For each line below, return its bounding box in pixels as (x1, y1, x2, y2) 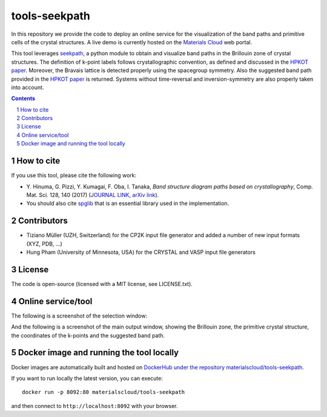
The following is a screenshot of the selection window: (11, 312, 148, 319)
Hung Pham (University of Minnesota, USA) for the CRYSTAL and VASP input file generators (26, 249, 256, 256)
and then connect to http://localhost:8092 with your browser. (11, 402, 178, 409)
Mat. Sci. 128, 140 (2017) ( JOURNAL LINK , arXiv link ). (26, 191, 159, 198)
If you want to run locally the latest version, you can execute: (11, 375, 163, 382)
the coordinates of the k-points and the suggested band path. (11, 332, 165, 339)
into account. (11, 84, 44, 91)
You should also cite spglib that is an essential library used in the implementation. (26, 200, 230, 207)
